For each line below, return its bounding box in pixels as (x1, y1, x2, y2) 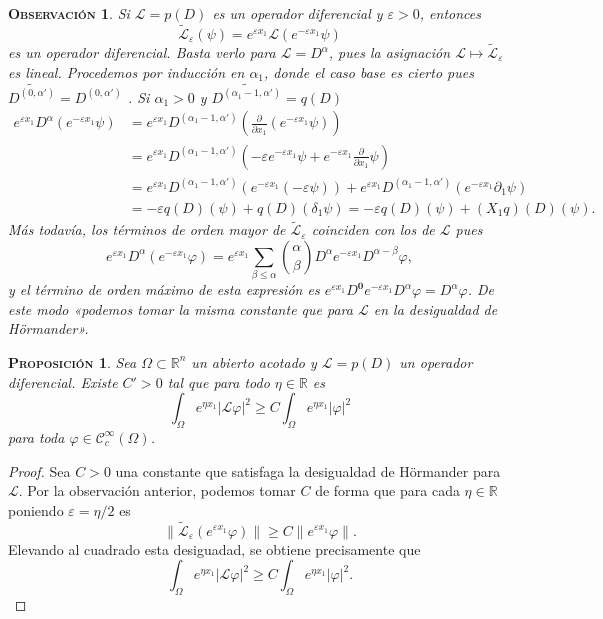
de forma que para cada (315, 480, 460, 501)
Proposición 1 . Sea (8, 351, 137, 372)
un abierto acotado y (191, 351, 317, 372)
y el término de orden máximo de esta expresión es (8, 279, 320, 300)
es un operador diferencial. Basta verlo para (8, 42, 276, 63)
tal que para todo (167, 371, 270, 392)
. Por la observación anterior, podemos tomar (18, 480, 296, 501)
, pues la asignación (328, 42, 451, 63)
